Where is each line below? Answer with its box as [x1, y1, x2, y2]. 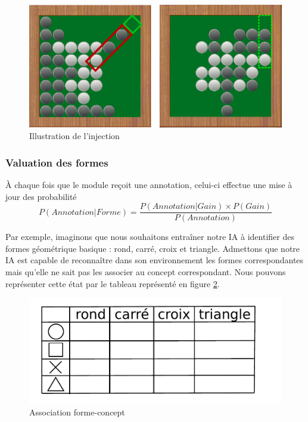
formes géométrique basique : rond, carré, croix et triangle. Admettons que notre [5, 242, 300, 254]
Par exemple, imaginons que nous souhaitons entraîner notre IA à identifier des [5, 230, 294, 243]
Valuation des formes [5, 155, 108, 170]
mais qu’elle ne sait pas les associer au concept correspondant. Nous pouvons [5, 266, 286, 278]
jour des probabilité [5, 190, 77, 202]
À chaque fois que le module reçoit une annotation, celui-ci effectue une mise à [5, 178, 293, 191]
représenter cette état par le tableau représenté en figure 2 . [5, 277, 220, 289]
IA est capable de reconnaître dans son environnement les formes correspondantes [5, 254, 304, 266]
